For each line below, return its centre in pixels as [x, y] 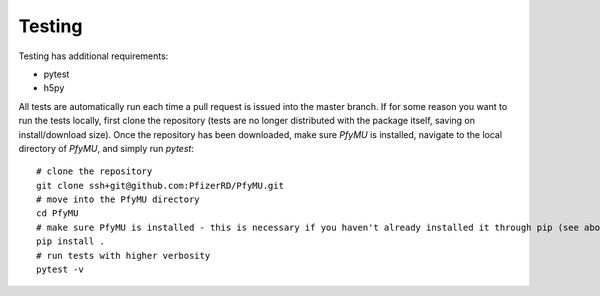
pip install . [70, 241]
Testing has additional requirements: [93, 56]
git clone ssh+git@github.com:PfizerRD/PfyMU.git [160, 185]
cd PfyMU [57, 213]
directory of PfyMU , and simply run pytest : [106, 148]
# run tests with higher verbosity [123, 255]
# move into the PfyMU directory [118, 199]
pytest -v [60, 269]
